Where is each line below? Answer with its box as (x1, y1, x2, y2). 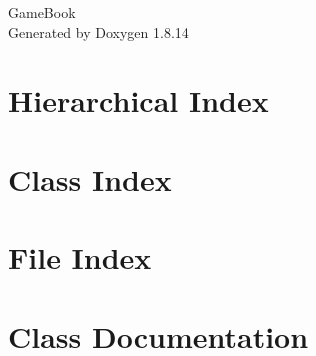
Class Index (8, 158, 172, 199)
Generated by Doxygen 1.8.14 (8, 21, 189, 42)
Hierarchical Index (8, 80, 269, 121)
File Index (8, 237, 152, 278)
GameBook (8, 2, 76, 22)
